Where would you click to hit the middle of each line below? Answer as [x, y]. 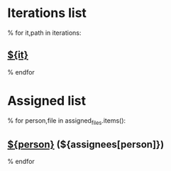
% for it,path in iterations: [44, 33]
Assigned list [47, 100]
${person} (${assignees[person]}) [86, 144]
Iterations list [47, 13]
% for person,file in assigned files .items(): [67, 121]
